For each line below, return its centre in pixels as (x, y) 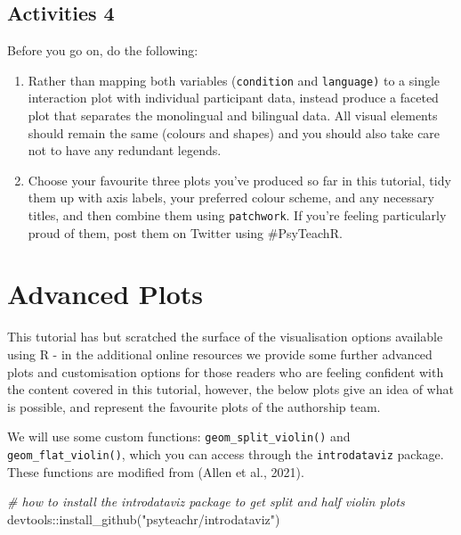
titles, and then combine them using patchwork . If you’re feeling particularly (237, 215)
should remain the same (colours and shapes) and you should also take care (234, 132)
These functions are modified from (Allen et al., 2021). (156, 471)
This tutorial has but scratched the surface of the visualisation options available (225, 337)
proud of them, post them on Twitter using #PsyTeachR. (185, 232)
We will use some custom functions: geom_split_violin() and (179, 436)
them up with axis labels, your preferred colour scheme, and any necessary (231, 198)
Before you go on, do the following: (103, 50)
